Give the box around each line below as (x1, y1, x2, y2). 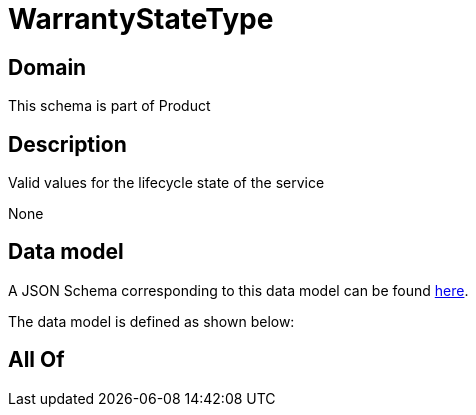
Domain (8, 54, 87, 80)
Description (8, 131, 127, 157)
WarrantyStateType (8, 2, 274, 36)
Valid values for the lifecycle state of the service (8, 174, 325, 192)
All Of (8, 347, 65, 373)
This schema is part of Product (8, 97, 211, 115)
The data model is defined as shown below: (8, 312, 295, 330)
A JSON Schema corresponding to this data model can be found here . (8, 281, 469, 299)
